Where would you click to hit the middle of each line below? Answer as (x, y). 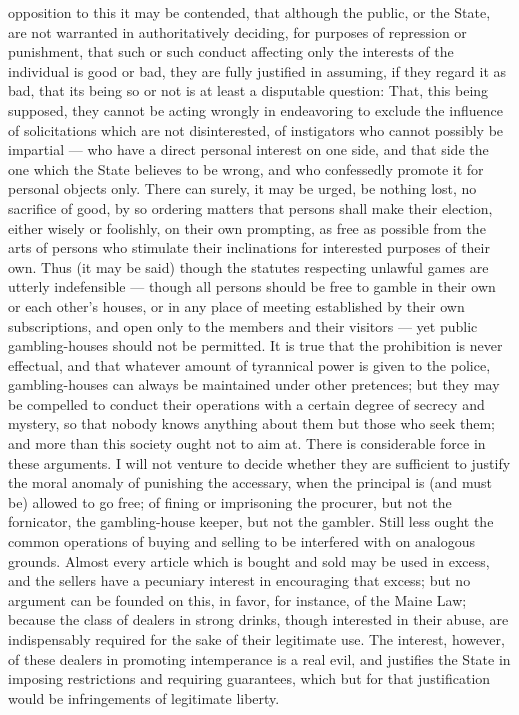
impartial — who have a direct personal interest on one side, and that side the (248, 149)
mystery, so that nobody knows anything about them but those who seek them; (251, 423)
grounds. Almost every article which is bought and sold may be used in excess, (249, 560)
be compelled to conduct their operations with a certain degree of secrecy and (246, 403)
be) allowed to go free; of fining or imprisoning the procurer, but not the (230, 501)
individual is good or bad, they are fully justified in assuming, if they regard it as (257, 70)
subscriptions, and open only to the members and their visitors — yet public (243, 325)
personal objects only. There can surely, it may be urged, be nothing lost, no (242, 188)
